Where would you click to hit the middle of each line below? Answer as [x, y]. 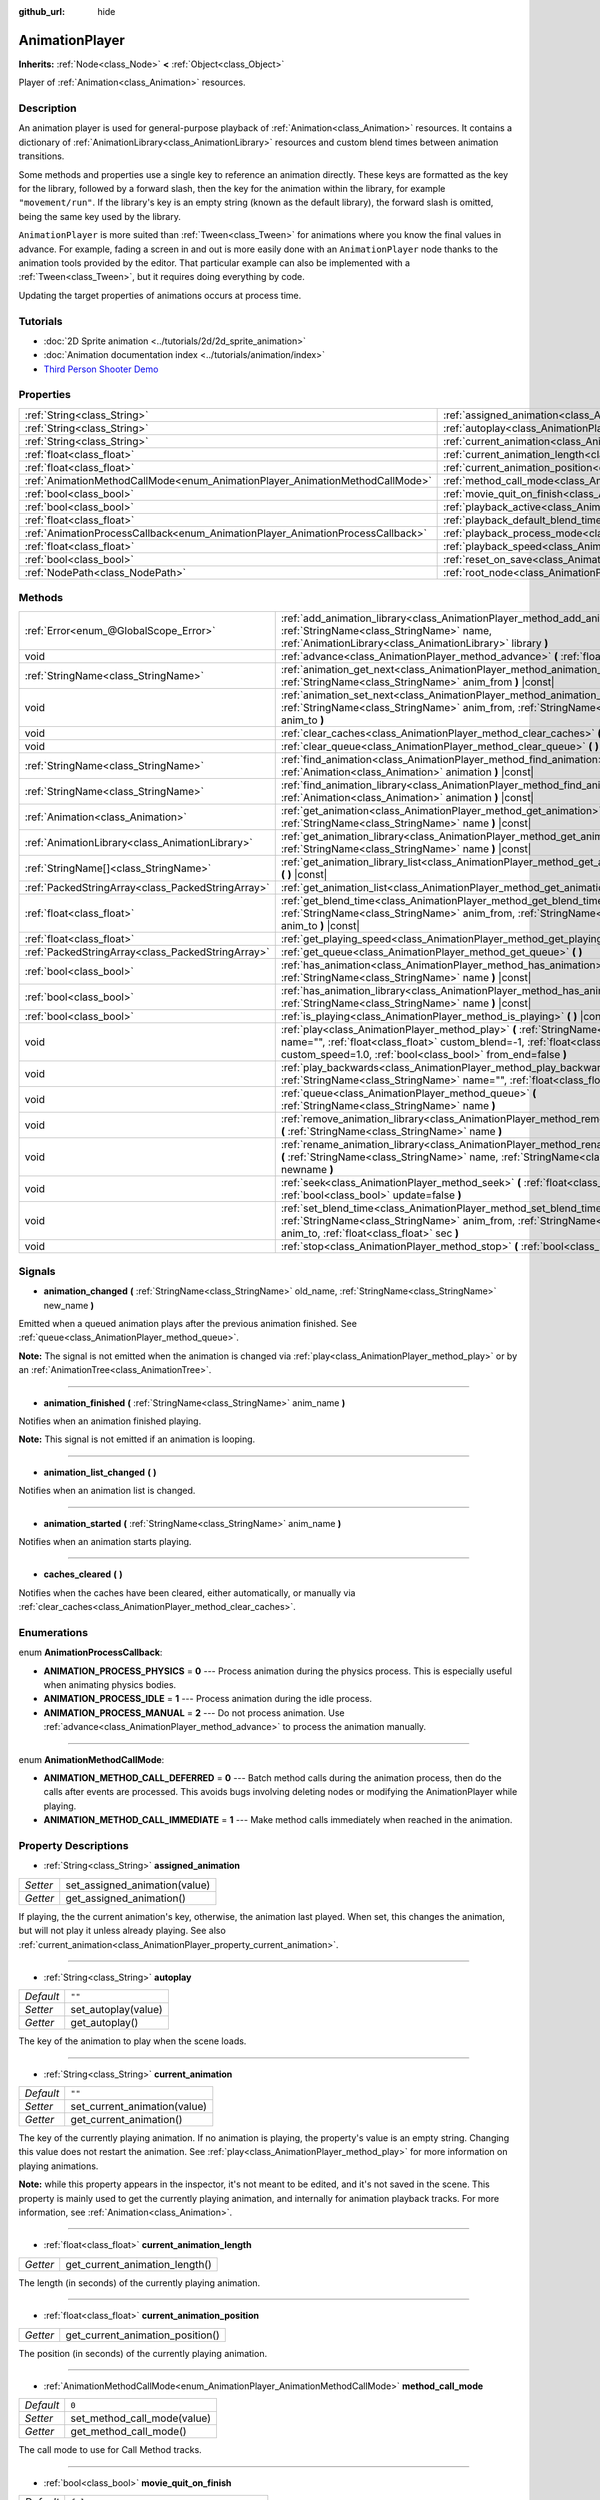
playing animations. [58, 2166]
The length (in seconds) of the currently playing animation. [139, 2282]
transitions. [41, 156]
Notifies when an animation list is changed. [107, 1491]
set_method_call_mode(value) [141, 2418]
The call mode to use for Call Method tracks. [110, 2450]
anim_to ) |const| [320, 925]
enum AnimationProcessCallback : [90, 1652]
